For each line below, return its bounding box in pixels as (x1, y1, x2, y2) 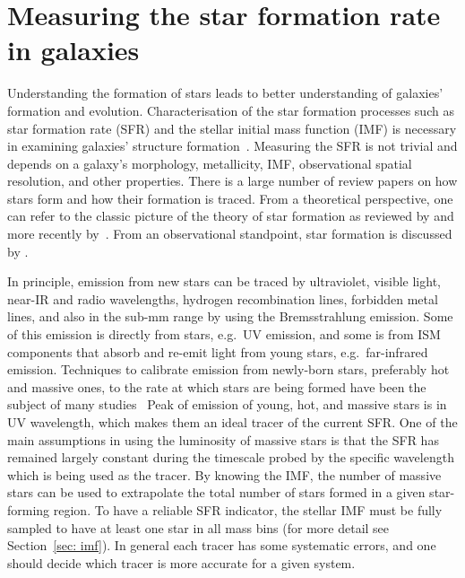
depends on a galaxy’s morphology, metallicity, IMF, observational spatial (7, 153, 412, 172)
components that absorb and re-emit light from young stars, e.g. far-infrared (7, 342, 428, 361)
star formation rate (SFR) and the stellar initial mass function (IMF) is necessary (7, 118, 457, 137)
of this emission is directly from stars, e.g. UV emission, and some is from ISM (7, 325, 441, 344)
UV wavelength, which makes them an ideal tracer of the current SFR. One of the (7, 413, 458, 431)
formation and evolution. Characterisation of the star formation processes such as (7, 101, 454, 119)
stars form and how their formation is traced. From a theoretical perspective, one (7, 188, 453, 207)
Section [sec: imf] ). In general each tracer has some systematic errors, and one (7, 536, 436, 555)
